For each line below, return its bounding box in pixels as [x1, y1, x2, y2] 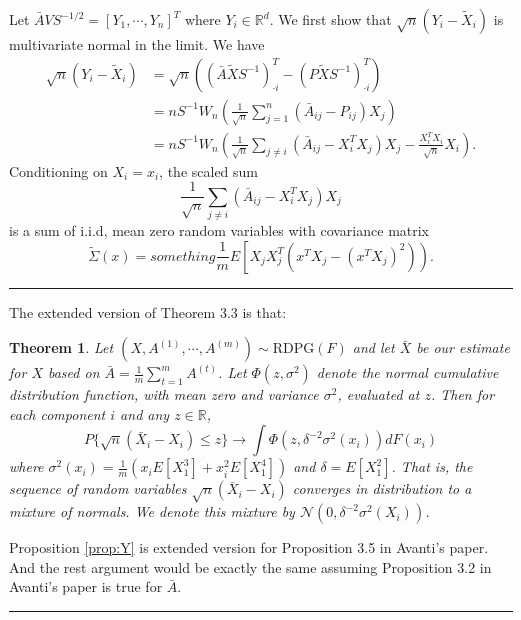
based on [47, 362, 100, 383]
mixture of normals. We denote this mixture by [9, 501, 295, 522]
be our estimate [416, 337, 510, 358]
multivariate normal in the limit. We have [9, 34, 265, 54]
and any [120, 403, 170, 424]
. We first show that [269, 9, 392, 29]
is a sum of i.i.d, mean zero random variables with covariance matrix [9, 220, 430, 241]
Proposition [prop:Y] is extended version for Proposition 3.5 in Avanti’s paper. [9, 537, 489, 558]
